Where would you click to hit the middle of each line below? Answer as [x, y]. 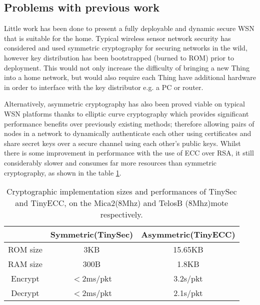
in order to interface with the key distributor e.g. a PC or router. [104, 87]
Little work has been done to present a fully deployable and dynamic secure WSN [129, 28]
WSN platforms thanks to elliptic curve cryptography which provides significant [126, 113]
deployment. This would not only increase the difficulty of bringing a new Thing [127, 67]
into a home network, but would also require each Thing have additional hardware [130, 77]
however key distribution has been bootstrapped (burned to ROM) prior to [119, 57]
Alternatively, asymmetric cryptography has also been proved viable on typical [124, 104]
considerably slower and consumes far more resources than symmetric [110, 162]
